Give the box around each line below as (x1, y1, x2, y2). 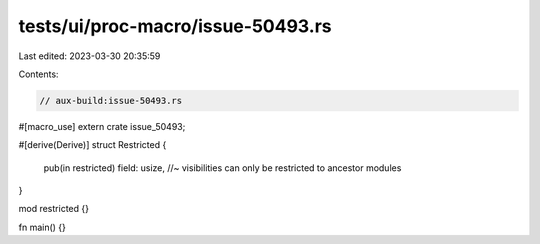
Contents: (18, 68, 59, 80)
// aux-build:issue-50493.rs (39, 95, 183, 106)
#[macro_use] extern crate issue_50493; (18, 120, 186, 132)
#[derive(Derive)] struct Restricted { (18, 139, 167, 151)
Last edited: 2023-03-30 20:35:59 (18, 50, 161, 62)
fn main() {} (18, 221, 67, 233)
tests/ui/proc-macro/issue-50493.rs (18, 15, 332, 37)
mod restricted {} (18, 203, 90, 215)
